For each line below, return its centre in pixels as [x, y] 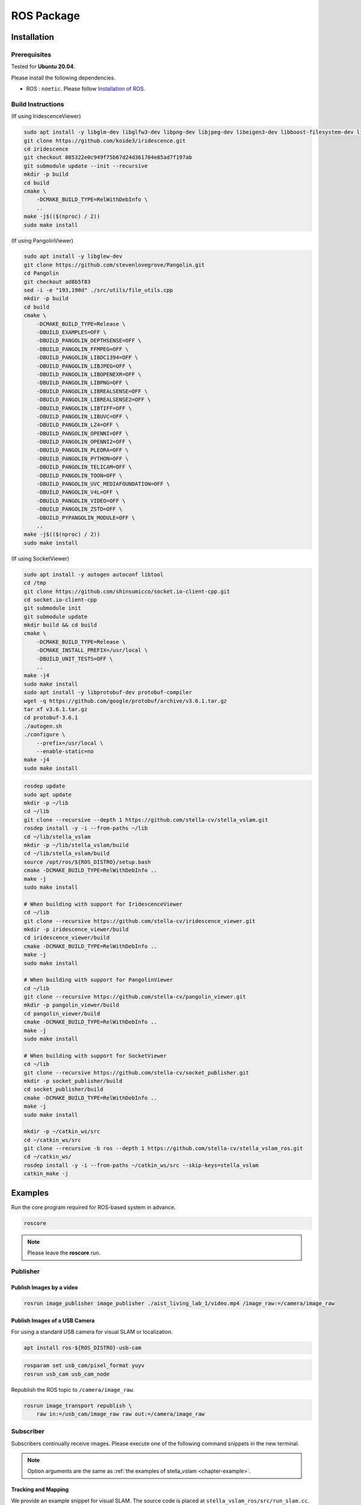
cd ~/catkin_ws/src [52, 1140]
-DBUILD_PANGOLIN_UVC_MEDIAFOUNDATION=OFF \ [103, 484]
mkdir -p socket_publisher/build [73, 1081]
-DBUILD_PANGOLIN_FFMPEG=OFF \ [82, 349]
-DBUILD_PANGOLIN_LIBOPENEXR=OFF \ [89, 374]
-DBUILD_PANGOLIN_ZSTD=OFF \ [79, 509]
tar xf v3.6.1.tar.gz [56, 709]
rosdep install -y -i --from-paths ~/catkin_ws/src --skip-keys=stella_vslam [141, 1165]
